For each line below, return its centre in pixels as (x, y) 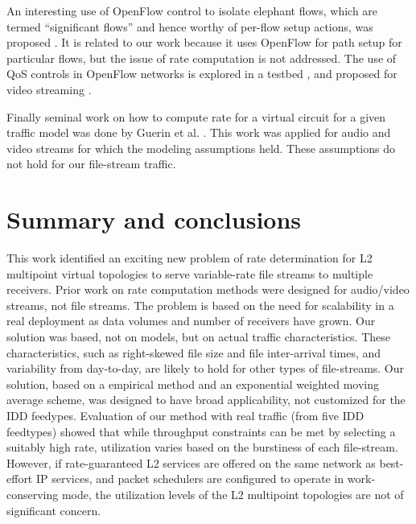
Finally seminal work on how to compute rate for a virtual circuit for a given (196, 116)
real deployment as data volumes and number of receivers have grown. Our (191, 321)
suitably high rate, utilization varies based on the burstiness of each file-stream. (202, 447)
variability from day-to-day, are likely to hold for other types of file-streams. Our (206, 368)
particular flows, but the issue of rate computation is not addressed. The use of (202, 58)
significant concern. (54, 510)
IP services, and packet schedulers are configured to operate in (190, 479)
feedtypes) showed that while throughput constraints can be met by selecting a (201, 431)
